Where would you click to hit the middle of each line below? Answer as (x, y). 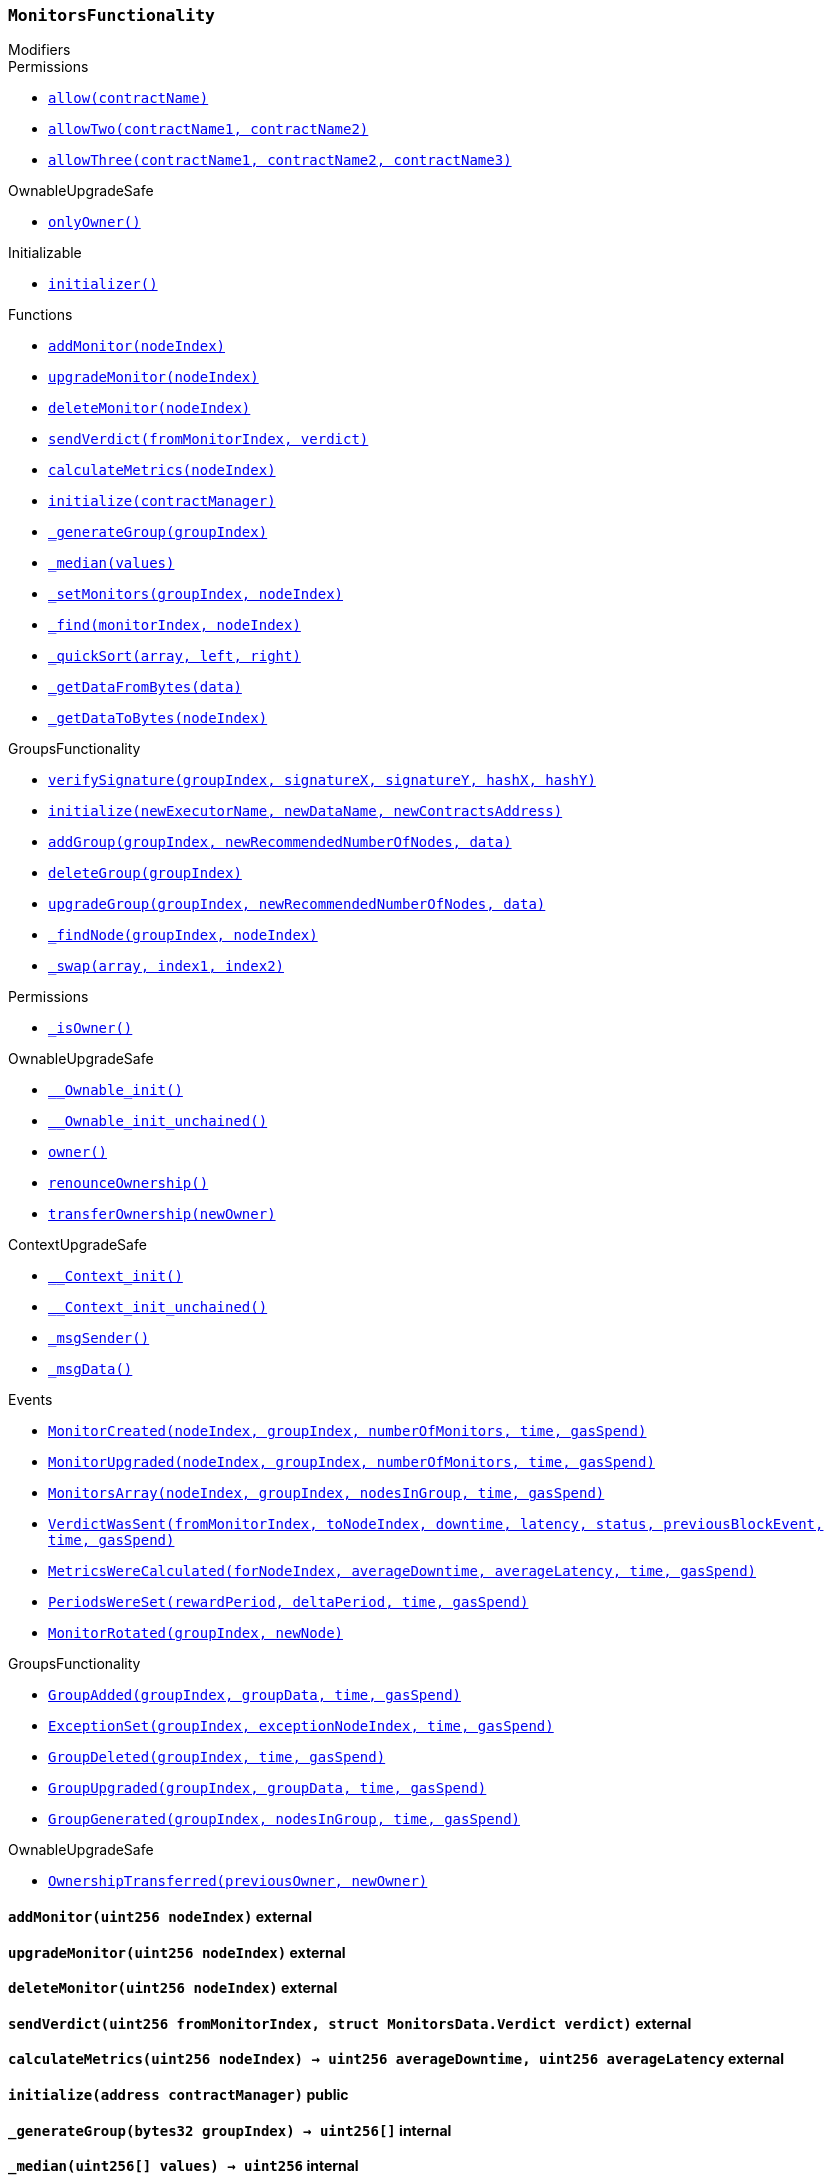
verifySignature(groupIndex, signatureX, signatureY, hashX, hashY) (322, 780)
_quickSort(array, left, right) (174, 656)
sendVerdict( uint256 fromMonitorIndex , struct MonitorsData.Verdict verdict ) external (350, 2023)
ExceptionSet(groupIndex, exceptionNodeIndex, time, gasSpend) (301, 1726)
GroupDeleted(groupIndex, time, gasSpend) (217, 1757)
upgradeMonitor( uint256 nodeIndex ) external (177, 1952)
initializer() (103, 284)
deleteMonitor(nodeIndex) (149, 408)
